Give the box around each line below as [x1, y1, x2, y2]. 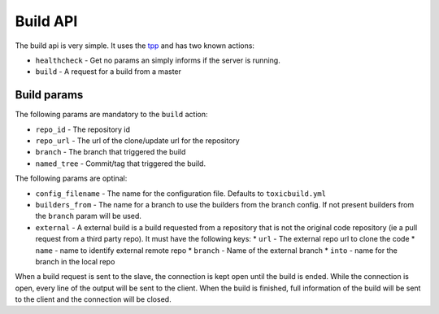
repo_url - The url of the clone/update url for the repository [35, 136, 240, 146]
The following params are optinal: [15, 173, 128, 183]
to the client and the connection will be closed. [15, 294, 172, 304]
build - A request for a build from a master [35, 67, 182, 76]
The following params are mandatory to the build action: [15, 110, 208, 120]
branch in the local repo [35, 256, 115, 266]
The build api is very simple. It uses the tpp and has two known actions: [15, 41, 255, 50]
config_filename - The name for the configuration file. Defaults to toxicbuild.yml [35, 188, 327, 198]
